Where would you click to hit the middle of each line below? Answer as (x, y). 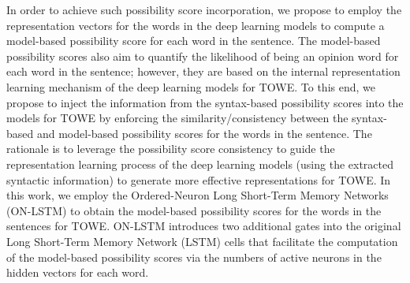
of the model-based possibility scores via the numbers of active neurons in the (194, 257)
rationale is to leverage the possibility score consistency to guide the (171, 149)
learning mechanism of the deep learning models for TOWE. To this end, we (191, 86)
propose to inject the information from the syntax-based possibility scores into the (205, 102)
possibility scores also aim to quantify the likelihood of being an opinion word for (203, 56)
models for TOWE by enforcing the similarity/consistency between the (177, 118)
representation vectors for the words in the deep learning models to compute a (196, 25)
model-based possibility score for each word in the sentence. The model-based (194, 41)
